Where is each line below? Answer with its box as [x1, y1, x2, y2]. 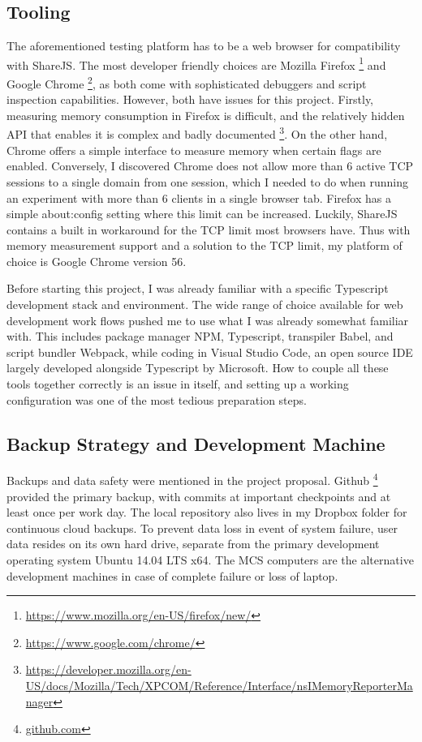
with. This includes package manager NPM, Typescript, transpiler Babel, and [6, 328, 394, 345]
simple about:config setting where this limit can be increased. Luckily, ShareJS [6, 205, 398, 222]
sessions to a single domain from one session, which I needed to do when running [6, 173, 408, 190]
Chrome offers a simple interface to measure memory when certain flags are [6, 141, 381, 158]
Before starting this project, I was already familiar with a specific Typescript [6, 280, 389, 297]
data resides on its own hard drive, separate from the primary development [6, 535, 380, 552]
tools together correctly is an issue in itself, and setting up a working [6, 375, 349, 392]
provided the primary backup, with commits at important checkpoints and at [6, 487, 391, 504]
